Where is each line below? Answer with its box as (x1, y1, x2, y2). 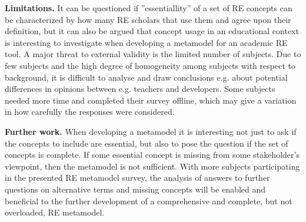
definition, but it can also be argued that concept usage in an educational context (5, 25, 299, 37)
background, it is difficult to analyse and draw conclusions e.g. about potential (5, 71, 288, 83)
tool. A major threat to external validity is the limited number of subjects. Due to (5, 48, 301, 60)
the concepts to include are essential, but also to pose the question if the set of (5, 137, 288, 149)
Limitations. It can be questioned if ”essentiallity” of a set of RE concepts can (5, 2, 292, 14)
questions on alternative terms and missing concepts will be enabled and (5, 183, 266, 195)
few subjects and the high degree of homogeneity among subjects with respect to (5, 59, 295, 71)
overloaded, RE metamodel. (5, 206, 105, 218)
